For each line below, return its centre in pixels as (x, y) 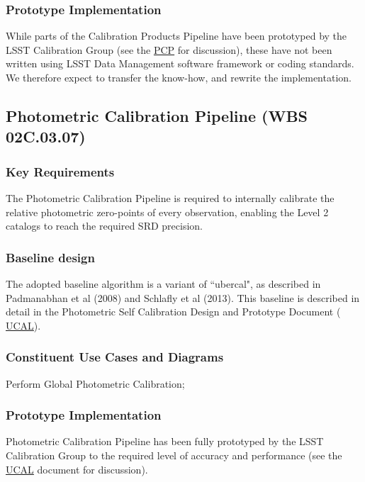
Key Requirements (60, 171)
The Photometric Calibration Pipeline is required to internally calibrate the (170, 197)
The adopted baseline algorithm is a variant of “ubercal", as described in (163, 283)
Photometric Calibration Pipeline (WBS (157, 115)
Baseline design (50, 257)
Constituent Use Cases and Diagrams (115, 357)
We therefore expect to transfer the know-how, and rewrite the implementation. (179, 77)
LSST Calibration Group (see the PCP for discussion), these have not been (169, 49)
